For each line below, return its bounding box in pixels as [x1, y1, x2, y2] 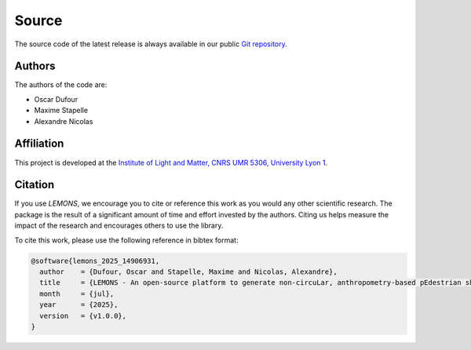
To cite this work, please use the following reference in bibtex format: [14, 235, 239, 245]
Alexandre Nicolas [34, 116, 93, 126]
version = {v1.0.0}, [39, 311, 127, 320]
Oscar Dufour [34, 94, 78, 104]
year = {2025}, [39, 301, 119, 309]
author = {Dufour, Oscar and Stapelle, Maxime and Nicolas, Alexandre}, [39, 267, 338, 276]
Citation [14, 178, 55, 191]
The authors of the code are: [14, 80, 108, 89]
